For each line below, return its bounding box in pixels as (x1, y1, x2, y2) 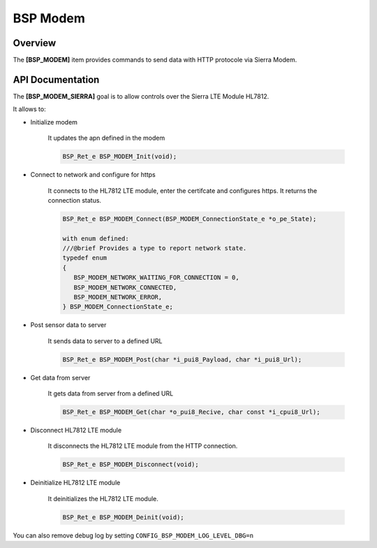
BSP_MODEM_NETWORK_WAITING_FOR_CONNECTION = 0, (73, 273, 240, 282)
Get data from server (30, 373, 91, 382)
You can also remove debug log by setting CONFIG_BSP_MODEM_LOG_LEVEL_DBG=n (13, 531, 254, 540)
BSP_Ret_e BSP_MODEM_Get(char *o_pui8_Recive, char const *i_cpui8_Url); (62, 408, 320, 416)
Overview (13, 37, 57, 49)
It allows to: (13, 105, 46, 113)
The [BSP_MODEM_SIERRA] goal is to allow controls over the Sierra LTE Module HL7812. (13, 92, 269, 101)
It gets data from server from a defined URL (47, 389, 174, 398)
